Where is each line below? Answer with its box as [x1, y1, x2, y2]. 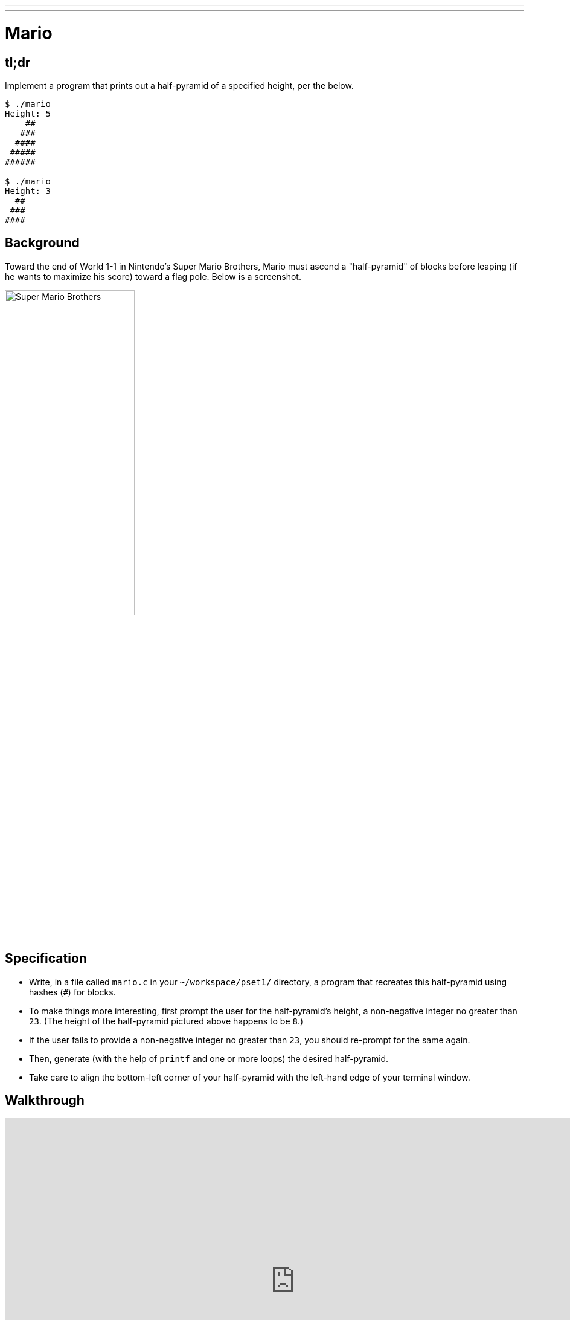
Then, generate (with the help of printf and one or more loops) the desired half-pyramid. [29, 1053, 389, 1064]
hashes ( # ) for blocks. [29, 986, 116, 997]
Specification [5, 951, 87, 966]
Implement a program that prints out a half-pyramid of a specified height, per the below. [5, 80, 354, 91]
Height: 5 [5, 108, 51, 118]
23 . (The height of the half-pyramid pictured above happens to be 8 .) [29, 1015, 304, 1026]
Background [5, 235, 80, 251]
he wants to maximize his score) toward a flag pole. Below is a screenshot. [5, 271, 301, 282]
